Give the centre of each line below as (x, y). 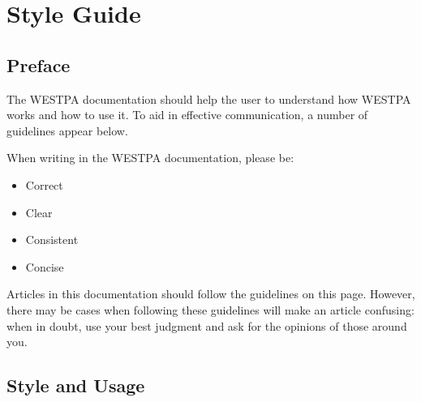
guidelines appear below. (67, 130)
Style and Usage (76, 385)
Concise (45, 266)
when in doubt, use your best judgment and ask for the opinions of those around (207, 325)
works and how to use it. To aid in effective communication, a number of (187, 115)
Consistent (52, 239)
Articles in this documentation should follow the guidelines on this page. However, (211, 294)
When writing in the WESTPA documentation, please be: (150, 158)
